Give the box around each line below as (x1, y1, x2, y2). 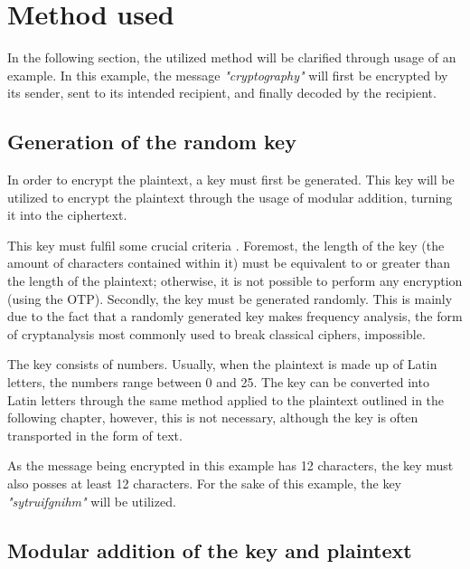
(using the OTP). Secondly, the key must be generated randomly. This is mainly (7, 289, 453, 308)
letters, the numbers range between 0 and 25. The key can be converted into (7, 373, 429, 392)
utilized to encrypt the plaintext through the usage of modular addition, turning (7, 187, 453, 206)
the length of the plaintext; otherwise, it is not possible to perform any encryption (7, 271, 463, 290)
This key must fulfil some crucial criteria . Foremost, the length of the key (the (7, 235, 445, 254)
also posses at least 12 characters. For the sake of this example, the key (7, 474, 402, 493)
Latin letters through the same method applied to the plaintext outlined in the (7, 390, 445, 409)
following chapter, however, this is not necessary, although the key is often (7, 408, 418, 427)
